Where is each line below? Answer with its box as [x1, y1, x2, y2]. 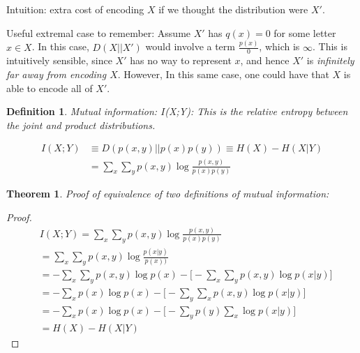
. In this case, [31, 39, 89, 54]
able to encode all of [6, 80, 93, 95]
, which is [259, 39, 300, 54]
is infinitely [306, 53, 354, 68]
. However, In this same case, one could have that [117, 66, 329, 81]
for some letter [273, 25, 336, 40]
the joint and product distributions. [6, 117, 156, 132]
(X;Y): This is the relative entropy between [165, 104, 348, 119]
